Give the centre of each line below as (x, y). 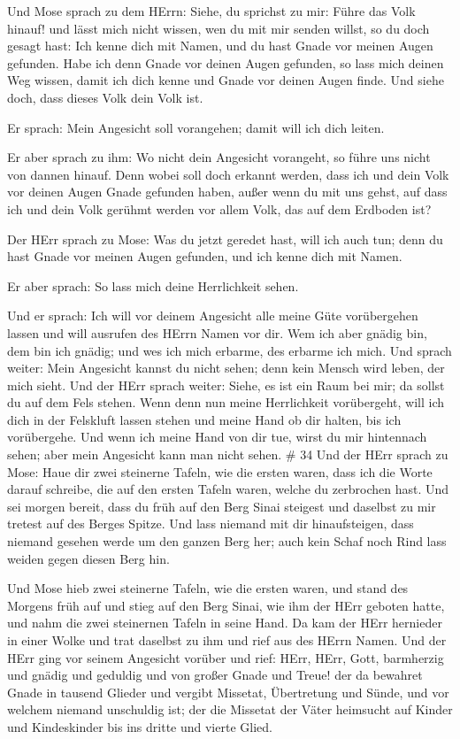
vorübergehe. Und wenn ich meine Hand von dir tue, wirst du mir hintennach (217, 437)
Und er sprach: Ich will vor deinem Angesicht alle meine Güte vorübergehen (213, 316)
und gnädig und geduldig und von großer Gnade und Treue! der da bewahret (215, 675)
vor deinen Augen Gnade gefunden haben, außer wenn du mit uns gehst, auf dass (227, 192)
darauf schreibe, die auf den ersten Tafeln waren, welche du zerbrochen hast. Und (228, 489)
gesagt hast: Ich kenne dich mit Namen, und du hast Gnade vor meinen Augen (220, 46)
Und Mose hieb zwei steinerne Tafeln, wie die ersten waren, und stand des (208, 588)
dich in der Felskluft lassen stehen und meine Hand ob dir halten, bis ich (204, 419)
